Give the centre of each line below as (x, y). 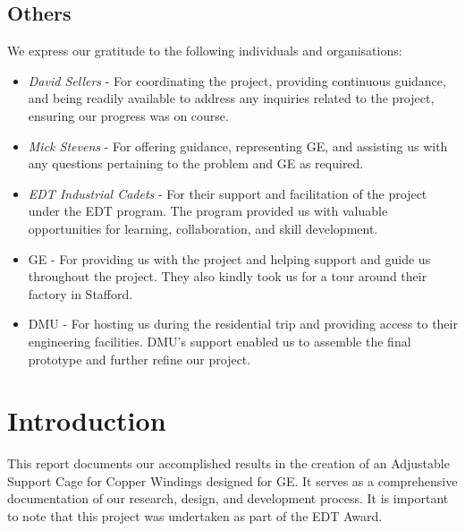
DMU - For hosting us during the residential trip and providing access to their (243, 324)
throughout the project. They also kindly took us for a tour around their (228, 276)
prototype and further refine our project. (139, 359)
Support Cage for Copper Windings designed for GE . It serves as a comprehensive (232, 480)
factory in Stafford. (80, 293)
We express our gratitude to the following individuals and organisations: (205, 51)
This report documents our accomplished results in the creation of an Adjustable (228, 463)
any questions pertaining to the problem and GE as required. (196, 163)
